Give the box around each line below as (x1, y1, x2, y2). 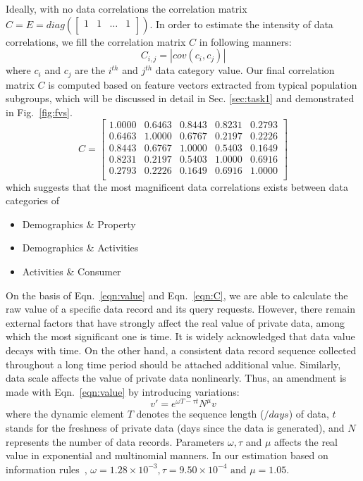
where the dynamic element (6, 406, 125, 421)
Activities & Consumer (22, 263, 121, 278)
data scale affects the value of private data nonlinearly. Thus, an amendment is (6, 370, 347, 385)
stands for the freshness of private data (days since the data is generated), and (6, 420, 345, 435)
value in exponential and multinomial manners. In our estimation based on (6, 448, 328, 463)
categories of (6, 193, 59, 208)
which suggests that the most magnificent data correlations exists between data (6, 179, 348, 194)
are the (75, 63, 105, 77)
